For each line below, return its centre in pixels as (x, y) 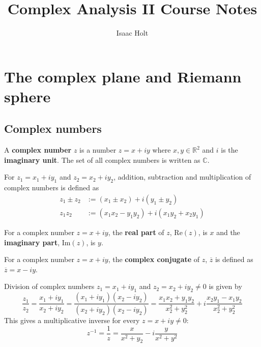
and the (228, 232)
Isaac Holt (132, 33)
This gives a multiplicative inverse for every (72, 320)
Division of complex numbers (49, 286)
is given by (225, 286)
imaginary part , (32, 242)
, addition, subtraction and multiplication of (182, 177)
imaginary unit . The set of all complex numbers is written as (102, 160)
